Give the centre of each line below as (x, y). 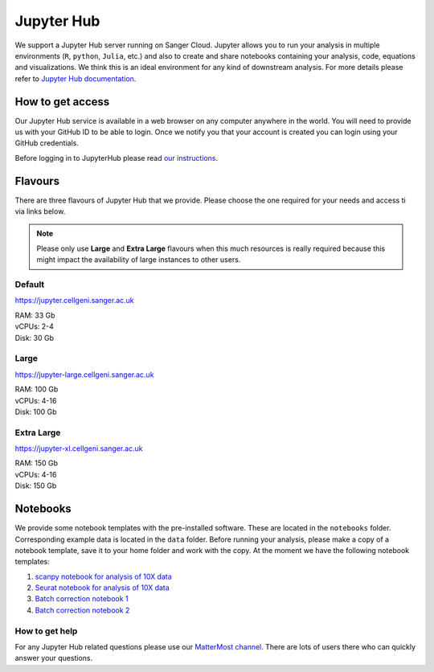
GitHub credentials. (47, 143)
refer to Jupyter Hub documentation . (76, 78)
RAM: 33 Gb (35, 315)
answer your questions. (54, 658)
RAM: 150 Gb (37, 463)
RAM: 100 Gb (37, 389)
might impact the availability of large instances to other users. (139, 260)
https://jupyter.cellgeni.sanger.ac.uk (74, 301)
